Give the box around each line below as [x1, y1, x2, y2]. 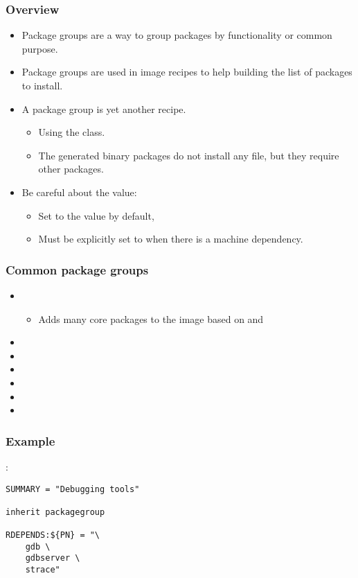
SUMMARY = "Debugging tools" [6, 484, 140, 494]
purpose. [21, 41, 58, 55]
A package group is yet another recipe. [21, 101, 186, 116]
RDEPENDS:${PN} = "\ [6, 530, 100, 541]
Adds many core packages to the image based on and [38, 311, 264, 326]
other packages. [38, 161, 104, 176]
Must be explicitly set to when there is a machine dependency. [38, 231, 303, 246]
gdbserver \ [25, 553, 80, 563]
